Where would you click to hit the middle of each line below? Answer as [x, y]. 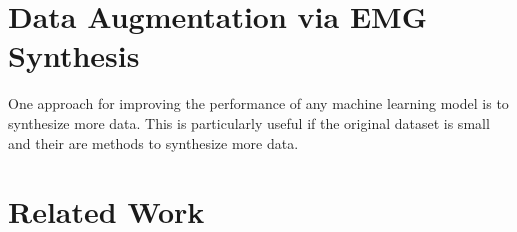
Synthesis [74, 55]
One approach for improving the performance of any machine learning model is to [258, 103]
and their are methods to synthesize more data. [153, 142]
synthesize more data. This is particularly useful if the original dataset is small [249, 122]
